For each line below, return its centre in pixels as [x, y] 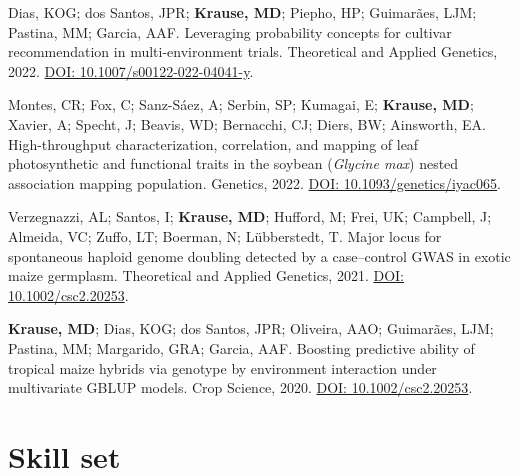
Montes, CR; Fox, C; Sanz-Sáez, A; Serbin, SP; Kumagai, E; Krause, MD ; [241, 104]
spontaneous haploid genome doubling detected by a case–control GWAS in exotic [259, 255]
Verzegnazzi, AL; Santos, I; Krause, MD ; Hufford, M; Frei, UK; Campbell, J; [250, 216]
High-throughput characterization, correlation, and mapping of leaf [213, 143]
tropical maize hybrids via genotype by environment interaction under [222, 367]
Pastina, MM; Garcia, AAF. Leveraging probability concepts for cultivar [230, 31]
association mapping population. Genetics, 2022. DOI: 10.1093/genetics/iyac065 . [254, 182]
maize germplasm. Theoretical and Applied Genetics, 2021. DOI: [206, 275]
